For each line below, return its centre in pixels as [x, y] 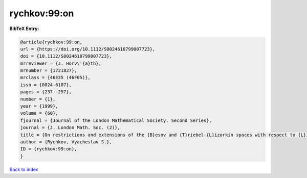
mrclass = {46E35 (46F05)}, [55, 78]
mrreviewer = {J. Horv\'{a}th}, [61, 63]
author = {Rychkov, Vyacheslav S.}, [66, 142]
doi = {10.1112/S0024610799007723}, [66, 56]
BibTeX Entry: [24, 29]
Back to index [24, 169]
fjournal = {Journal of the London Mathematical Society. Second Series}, [116, 120]
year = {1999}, [39, 106]
